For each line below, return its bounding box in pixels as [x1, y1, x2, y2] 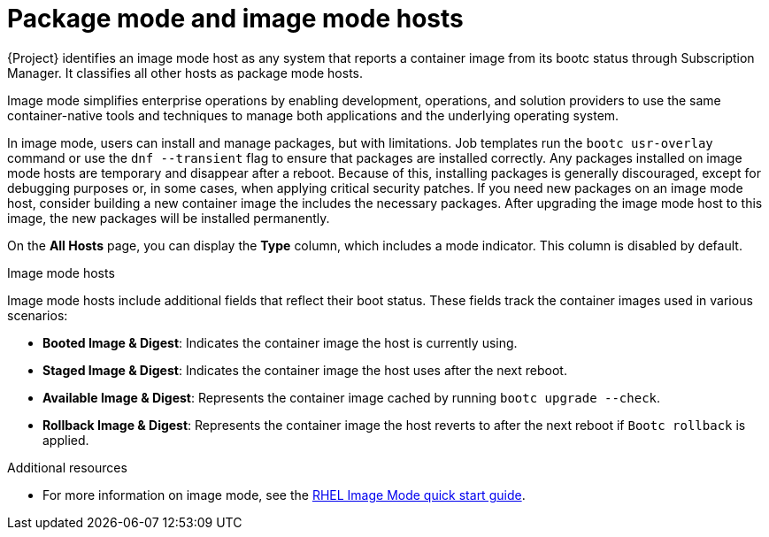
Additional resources [7, 459, 127, 475]
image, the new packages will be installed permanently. [7, 210, 330, 226]
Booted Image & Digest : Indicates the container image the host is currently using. [42, 334, 518, 350]
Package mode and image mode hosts [7, 4, 464, 34]
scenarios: [7, 307, 68, 323]
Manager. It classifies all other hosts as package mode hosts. [7, 65, 364, 81]
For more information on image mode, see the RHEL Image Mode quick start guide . [42, 487, 526, 502]
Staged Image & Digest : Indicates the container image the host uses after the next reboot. [42, 362, 567, 378]
